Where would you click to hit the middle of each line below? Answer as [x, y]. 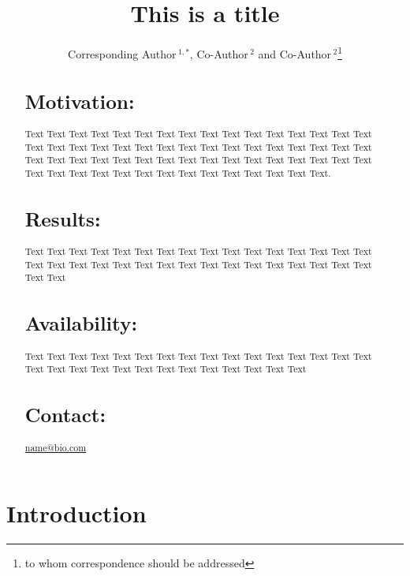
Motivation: [80, 101]
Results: [63, 218]
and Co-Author [295, 53]
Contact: [65, 415]
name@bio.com [56, 447]
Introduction [76, 513]
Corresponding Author [122, 53]
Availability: [81, 323]
